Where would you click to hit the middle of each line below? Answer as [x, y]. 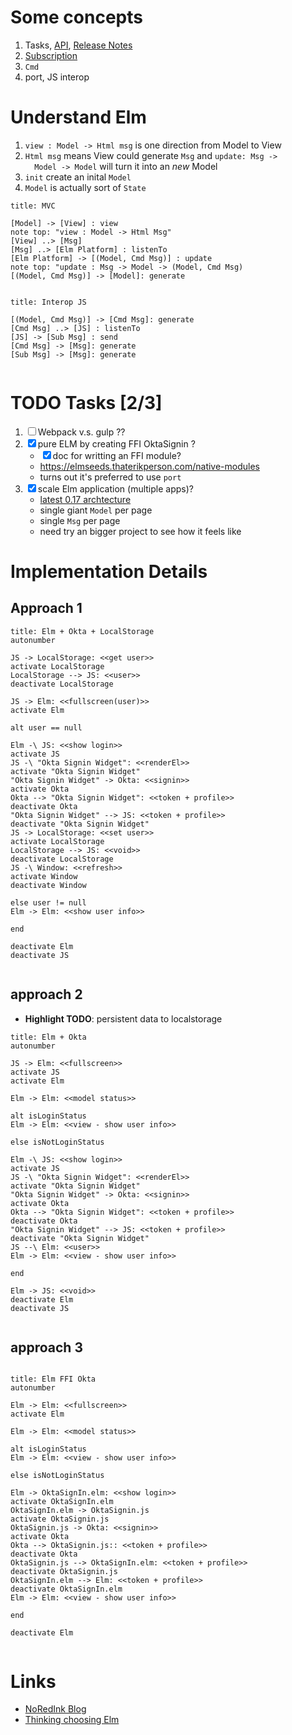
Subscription [51, 55]
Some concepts [76, 17]
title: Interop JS [48, 302]
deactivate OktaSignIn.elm [66, 1589]
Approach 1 [46, 608]
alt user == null [46, 727]
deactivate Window [48, 885]
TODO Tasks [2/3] [86, 403]
